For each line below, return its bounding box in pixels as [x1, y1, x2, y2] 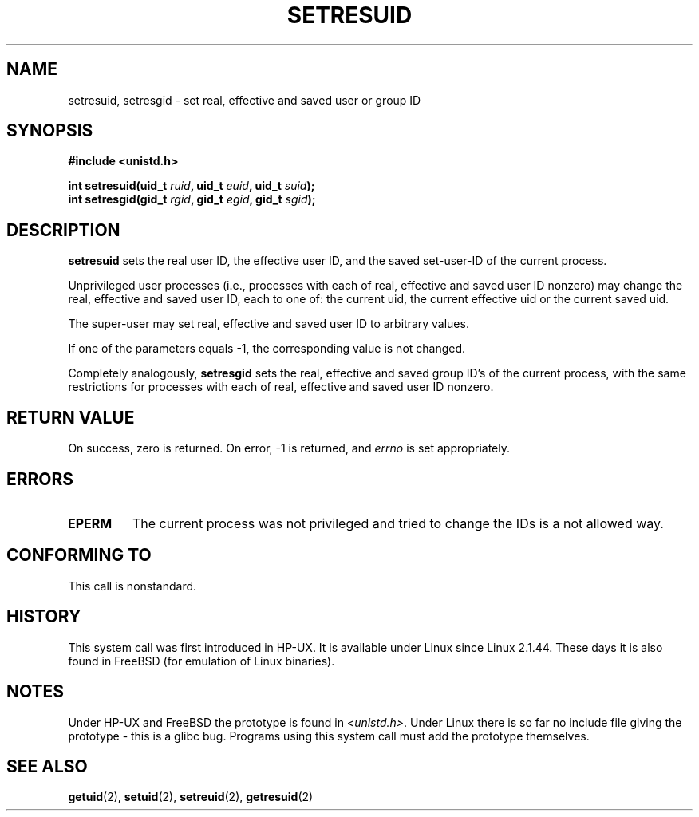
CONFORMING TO [6, 545, 152, 566]
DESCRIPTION [6, 219, 120, 240]
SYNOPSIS [6, 120, 93, 141]
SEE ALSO [6, 756, 88, 776]
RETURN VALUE [6, 407, 135, 428]
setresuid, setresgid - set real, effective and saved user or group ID [68, 93, 421, 107]
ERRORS [6, 468, 74, 489]
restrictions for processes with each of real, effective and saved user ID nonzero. [68, 380, 494, 394]
